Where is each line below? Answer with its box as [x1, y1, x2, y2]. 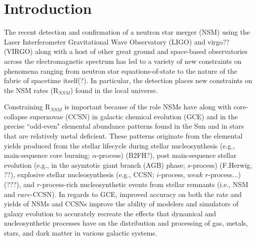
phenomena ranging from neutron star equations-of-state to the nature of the [4, 65, 237, 76]
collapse [4, 111, 28, 121]
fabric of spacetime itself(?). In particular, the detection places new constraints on [4, 75, 253, 86]
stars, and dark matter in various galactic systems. [4, 228, 157, 238]
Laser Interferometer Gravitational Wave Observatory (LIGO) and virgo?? [4, 36, 230, 47]
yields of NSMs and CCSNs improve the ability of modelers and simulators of [4, 198, 239, 209]
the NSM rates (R [4, 85, 58, 95]
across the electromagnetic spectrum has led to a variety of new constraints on [4, 55, 242, 66]
